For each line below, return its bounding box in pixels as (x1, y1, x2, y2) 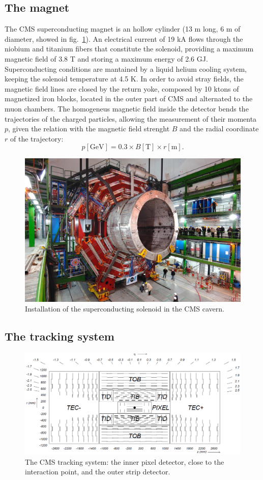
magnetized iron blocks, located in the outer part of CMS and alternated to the (5, 93, 253, 104)
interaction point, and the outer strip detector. (25, 466, 170, 477)
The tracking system (5, 328, 114, 344)
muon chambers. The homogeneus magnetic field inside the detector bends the (5, 103, 249, 114)
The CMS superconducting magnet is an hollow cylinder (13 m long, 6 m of (5, 23, 241, 34)
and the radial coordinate (180, 123, 259, 134)
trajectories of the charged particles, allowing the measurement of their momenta (5, 113, 257, 124)
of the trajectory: (10, 133, 64, 144)
